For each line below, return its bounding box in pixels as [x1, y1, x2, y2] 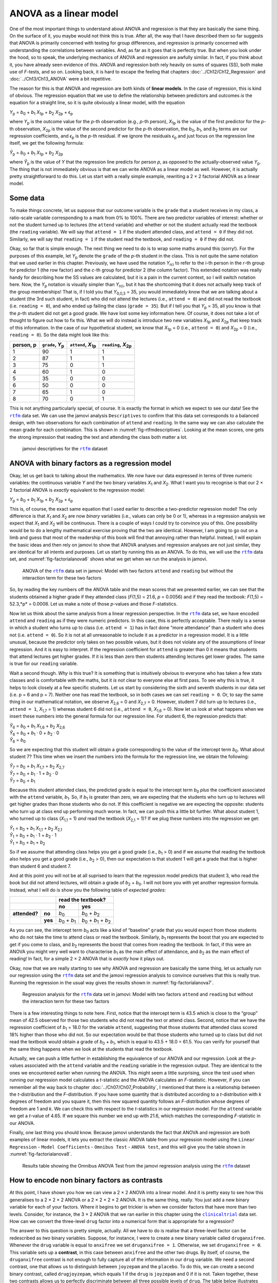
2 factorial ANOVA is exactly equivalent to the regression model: [9, 487, 145, 493]
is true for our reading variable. [9, 660, 78, 667]
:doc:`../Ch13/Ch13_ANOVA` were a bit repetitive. [9, 76, 112, 82]
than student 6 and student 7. [9, 863, 71, 869]
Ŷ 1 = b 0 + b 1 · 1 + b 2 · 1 [9, 832, 56, 839]
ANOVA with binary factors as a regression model [9, 459, 171, 468]
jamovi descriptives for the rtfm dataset [22, 445, 108, 452]
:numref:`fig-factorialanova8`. [9, 1151, 72, 1157]
